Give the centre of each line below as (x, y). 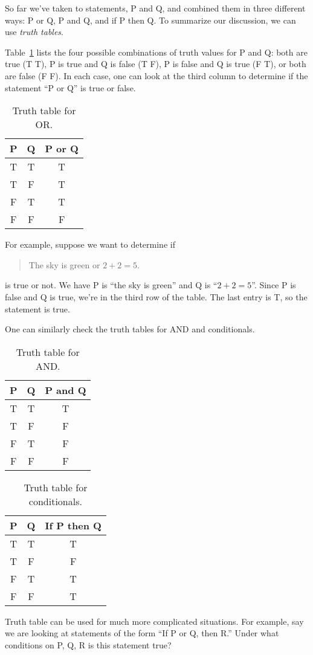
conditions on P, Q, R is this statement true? (88, 644)
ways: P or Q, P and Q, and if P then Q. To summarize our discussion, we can (150, 20)
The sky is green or (64, 264)
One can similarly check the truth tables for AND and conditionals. (130, 329)
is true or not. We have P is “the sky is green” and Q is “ (111, 285)
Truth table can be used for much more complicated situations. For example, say (154, 621)
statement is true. (37, 308)
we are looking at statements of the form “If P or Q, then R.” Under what (142, 633)
